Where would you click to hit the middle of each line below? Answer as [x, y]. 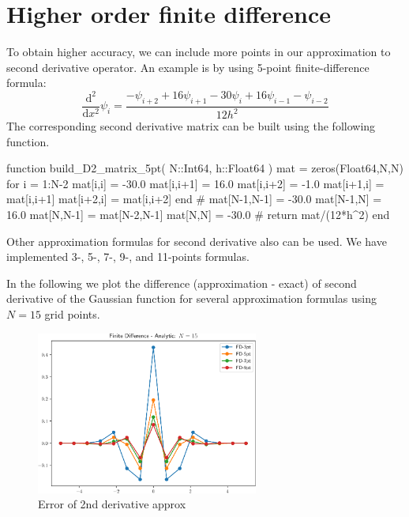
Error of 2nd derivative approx [112, 504]
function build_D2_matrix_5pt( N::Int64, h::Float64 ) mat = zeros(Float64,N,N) [205, 168]
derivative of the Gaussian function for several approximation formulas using [191, 298]
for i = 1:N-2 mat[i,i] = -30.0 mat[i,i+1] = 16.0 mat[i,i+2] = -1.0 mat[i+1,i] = [195, 183]
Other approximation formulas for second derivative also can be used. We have [197, 241]
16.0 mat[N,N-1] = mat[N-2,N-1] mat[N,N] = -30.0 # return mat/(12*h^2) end [198, 215]
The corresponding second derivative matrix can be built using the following [191, 126]
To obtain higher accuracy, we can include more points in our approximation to [199, 52]
